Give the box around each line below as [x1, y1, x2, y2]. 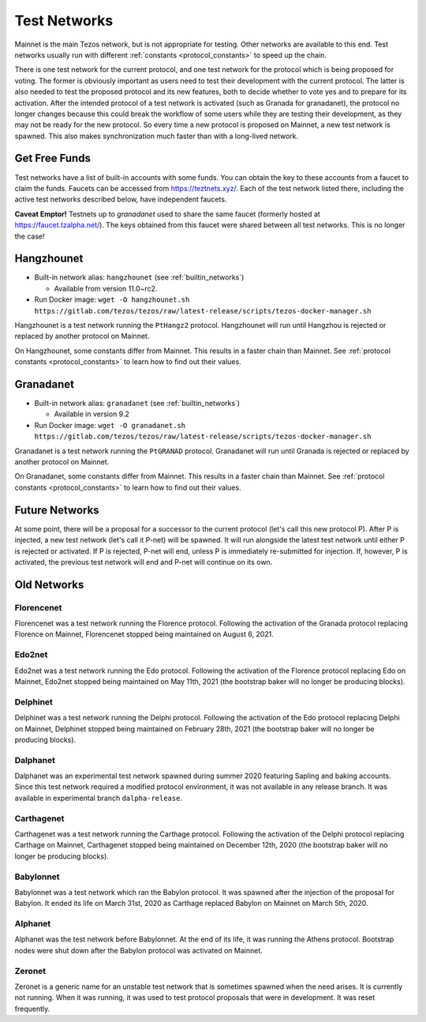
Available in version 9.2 [54, 409, 129, 419]
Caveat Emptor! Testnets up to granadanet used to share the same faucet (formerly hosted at [14, 209, 321, 219]
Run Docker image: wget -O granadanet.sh [34, 420, 185, 430]
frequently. [14, 1004, 50, 1013]
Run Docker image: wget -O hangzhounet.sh [34, 295, 190, 304]
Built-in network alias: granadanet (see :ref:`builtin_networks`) [34, 399, 241, 408]
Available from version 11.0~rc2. [54, 284, 158, 293]
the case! [14, 231, 45, 241]
